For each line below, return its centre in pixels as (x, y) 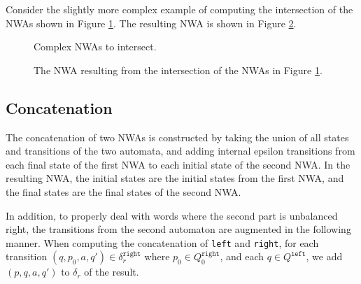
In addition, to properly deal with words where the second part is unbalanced (172, 215)
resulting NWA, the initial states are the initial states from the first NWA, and (175, 178)
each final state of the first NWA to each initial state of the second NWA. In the (178, 164)
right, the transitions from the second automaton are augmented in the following (178, 229)
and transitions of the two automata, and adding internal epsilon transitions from (180, 151)
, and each (242, 256)
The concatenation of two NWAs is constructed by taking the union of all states (177, 137)
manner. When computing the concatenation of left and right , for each (162, 242)
